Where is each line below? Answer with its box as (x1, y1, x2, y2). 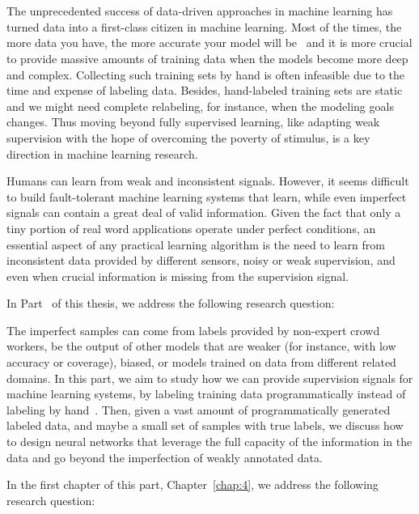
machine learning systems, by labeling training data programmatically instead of (6, 385, 406, 402)
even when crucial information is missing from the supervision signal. (6, 267, 349, 284)
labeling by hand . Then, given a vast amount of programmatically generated (6, 401, 391, 418)
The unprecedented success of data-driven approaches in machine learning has (6, 2, 393, 19)
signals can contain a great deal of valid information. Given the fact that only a (6, 204, 401, 221)
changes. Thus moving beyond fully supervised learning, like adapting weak (6, 113, 380, 130)
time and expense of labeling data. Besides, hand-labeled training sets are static (6, 82, 403, 99)
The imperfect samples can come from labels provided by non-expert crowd (6, 321, 380, 338)
